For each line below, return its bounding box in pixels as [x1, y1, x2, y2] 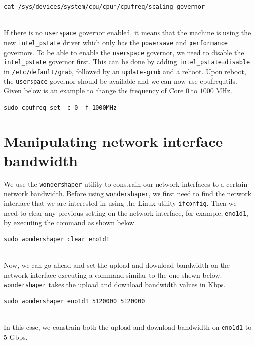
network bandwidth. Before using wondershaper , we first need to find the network [4, 188, 252, 199]
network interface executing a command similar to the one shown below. [4, 269, 222, 280]
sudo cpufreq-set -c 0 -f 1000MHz [4, 104, 117, 111]
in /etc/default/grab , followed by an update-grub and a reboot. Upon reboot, [4, 66, 246, 76]
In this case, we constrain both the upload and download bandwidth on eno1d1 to [4, 322, 252, 332]
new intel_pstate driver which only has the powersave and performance [4, 37, 228, 47]
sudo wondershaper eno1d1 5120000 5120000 [4, 297, 145, 305]
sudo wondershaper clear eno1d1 [4, 235, 110, 243]
